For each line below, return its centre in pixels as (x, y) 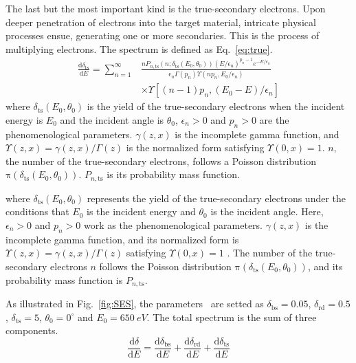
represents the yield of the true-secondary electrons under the (216, 198)
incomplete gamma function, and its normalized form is (122, 239)
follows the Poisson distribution (165, 266)
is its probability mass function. (173, 174)
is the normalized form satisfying (195, 147)
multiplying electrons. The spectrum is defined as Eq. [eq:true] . (139, 48)
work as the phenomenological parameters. (173, 225)
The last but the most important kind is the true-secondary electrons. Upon (166, 8)
